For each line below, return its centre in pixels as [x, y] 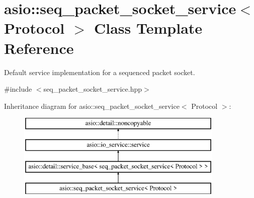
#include [18, 89]
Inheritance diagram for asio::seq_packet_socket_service [92, 106]
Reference [39, 48]
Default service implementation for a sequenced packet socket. [100, 72]
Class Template [148, 28]
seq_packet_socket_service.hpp [93, 89]
